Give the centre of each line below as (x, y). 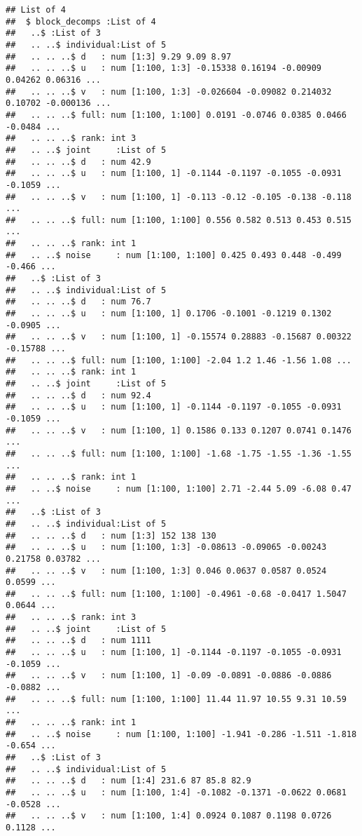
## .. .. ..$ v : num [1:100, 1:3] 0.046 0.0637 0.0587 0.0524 (166, 571)
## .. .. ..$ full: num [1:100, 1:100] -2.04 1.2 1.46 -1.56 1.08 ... (179, 360)
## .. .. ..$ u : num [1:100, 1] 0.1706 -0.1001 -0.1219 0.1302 (169, 314)
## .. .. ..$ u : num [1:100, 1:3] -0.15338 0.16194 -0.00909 (164, 68)
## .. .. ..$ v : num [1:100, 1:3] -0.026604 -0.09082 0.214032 (169, 92)
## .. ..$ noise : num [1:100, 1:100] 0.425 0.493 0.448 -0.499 (174, 255)
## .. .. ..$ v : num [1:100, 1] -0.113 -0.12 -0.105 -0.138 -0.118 (179, 197)
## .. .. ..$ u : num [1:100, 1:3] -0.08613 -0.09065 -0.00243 (166, 547)
